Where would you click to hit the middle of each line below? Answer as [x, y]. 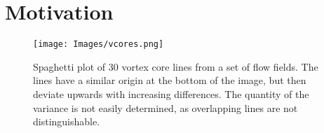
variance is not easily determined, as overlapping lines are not [166, 107]
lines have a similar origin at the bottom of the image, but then [170, 80]
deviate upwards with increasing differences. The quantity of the [171, 93]
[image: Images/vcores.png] [99, 44]
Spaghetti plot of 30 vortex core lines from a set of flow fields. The [176, 66]
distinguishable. [67, 121]
